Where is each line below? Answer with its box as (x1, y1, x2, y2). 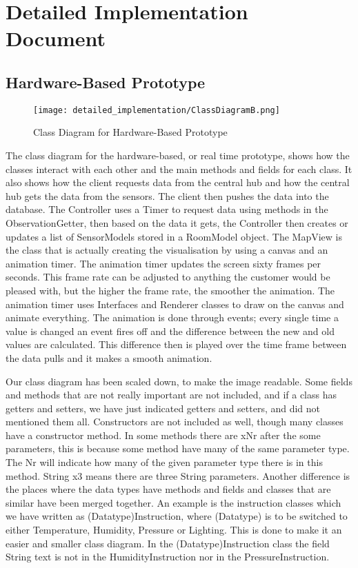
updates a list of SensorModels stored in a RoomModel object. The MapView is (6, 229, 343, 243)
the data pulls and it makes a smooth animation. (6, 350, 212, 365)
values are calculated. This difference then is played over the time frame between (6, 337, 347, 352)
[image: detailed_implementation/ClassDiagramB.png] (33, 105, 280, 115)
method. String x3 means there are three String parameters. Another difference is (6, 468, 350, 483)
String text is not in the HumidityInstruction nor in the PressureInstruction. (6, 549, 330, 564)
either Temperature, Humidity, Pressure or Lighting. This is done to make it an (6, 523, 342, 537)
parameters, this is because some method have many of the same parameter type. (6, 441, 350, 456)
